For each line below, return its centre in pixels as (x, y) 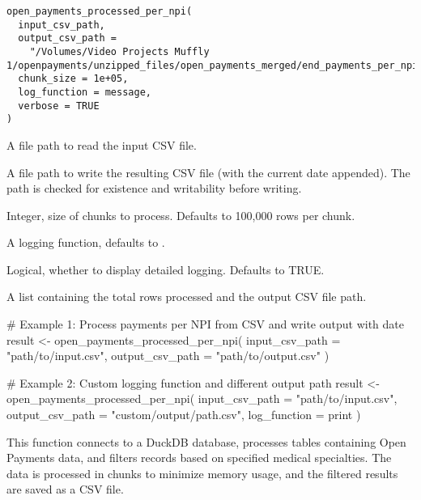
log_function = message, (85, 92)
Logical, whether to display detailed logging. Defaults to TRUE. (166, 269)
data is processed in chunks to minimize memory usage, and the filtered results (202, 473)
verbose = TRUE (59, 106)
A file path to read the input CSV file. (102, 144)
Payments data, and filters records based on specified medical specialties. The (199, 458)
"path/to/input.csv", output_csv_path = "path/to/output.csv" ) (168, 356)
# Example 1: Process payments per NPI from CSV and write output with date (205, 324)
